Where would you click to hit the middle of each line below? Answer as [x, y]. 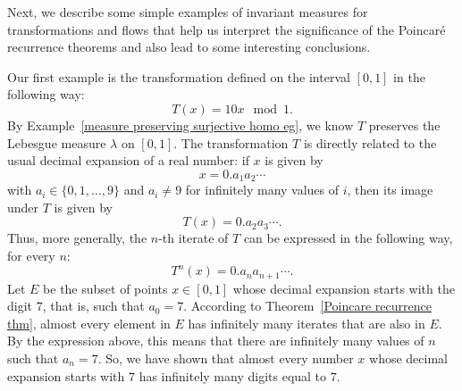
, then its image [390, 190]
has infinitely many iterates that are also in [307, 323]
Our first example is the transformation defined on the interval [179, 76]
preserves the [404, 125]
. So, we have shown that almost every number [226, 358]
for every [31, 255]
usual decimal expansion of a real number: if [128, 160]
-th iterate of [193, 238]
